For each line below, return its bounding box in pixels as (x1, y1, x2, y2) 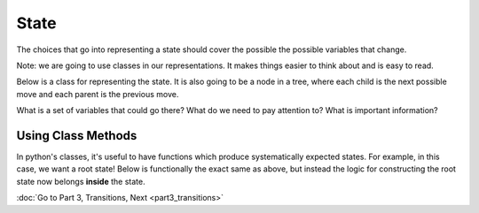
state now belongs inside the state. (16, 176, 145, 186)
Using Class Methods (16, 128, 137, 143)
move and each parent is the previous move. (16, 88, 179, 99)
